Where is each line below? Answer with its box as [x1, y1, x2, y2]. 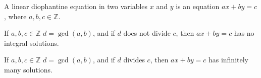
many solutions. [4, 64, 53, 74]
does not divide [123, 28, 171, 38]
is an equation [176, 1, 220, 11]
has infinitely [208, 54, 248, 65]
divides [123, 54, 145, 65]
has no [234, 28, 254, 38]
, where [4, 11, 27, 21]
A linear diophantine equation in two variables [4, 1, 148, 11]
